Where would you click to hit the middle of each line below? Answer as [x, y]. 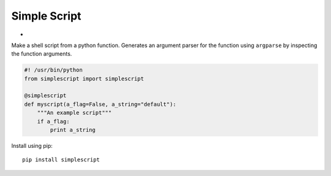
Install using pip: [32, 146]
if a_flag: [53, 121]
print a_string [73, 130]
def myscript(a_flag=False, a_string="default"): [100, 104]
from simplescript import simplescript [84, 79]
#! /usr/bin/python [53, 70]
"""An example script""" [74, 113]
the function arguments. [42, 54]
